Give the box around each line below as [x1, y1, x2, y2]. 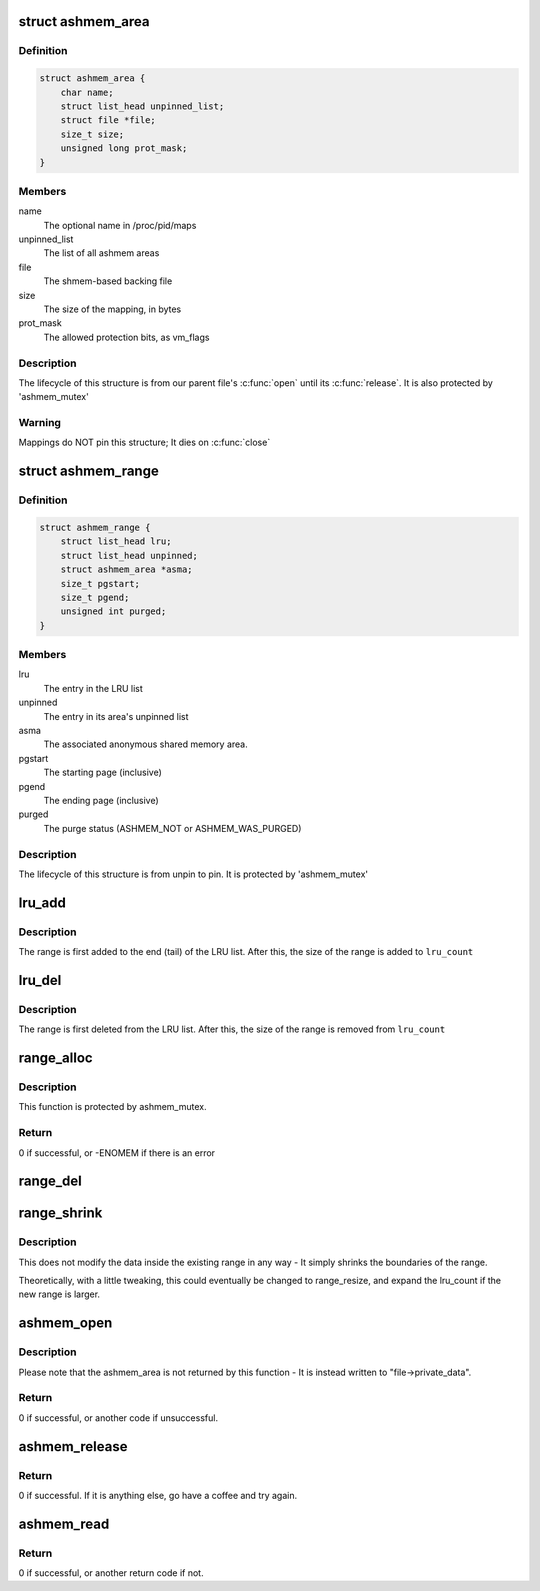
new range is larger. [18, 1288, 100, 1300]
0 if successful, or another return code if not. [18, 1567, 204, 1579]
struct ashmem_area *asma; [60, 564, 194, 575]
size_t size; [60, 128, 125, 140]
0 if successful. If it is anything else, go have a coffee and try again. [18, 1489, 298, 1501]
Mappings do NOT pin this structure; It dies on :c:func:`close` [18, 436, 271, 449]
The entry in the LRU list [43, 682, 144, 694]
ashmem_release [18, 1438, 128, 1455]
